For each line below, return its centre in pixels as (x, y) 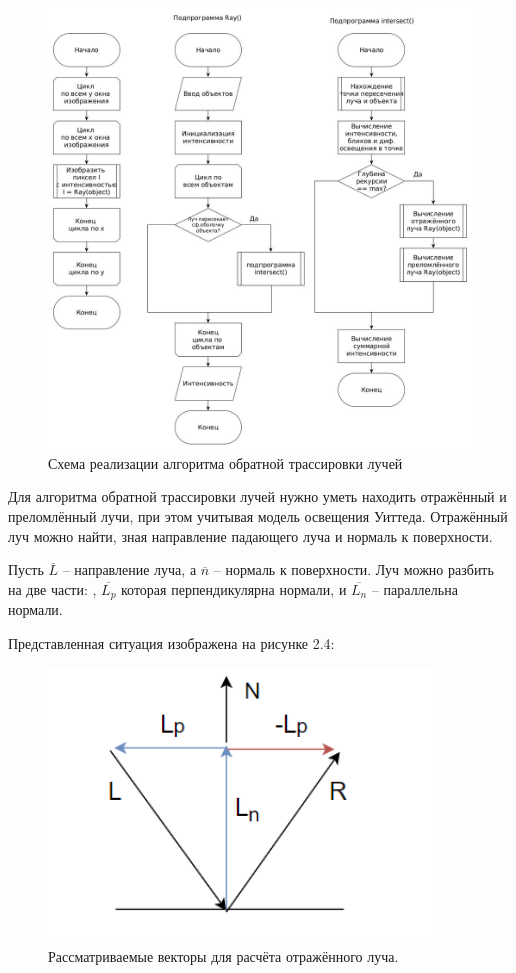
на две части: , (52, 588)
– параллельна (414, 588)
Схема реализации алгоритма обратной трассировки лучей (225, 462)
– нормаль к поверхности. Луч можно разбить (353, 569)
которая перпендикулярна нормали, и (234, 588)
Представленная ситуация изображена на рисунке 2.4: (171, 642)
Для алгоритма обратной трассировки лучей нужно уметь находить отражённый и (257, 496)
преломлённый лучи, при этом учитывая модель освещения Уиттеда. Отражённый (258, 516)
